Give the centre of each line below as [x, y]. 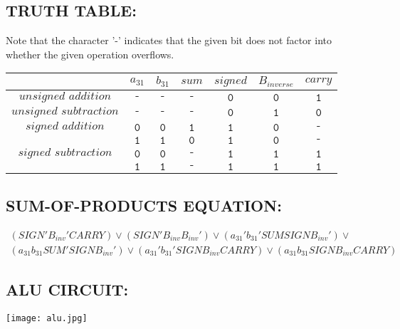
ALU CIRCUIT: [67, 289]
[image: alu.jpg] [47, 318]
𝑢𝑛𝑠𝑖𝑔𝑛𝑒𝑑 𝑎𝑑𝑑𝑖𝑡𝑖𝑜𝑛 [65, 96]
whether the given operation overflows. [90, 54]
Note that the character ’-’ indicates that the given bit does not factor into [169, 40]
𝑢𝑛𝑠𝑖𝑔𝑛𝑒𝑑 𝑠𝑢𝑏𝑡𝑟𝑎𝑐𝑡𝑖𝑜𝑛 [65, 111]
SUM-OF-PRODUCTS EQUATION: [144, 205]
